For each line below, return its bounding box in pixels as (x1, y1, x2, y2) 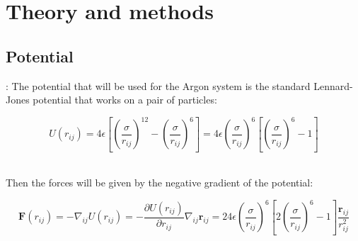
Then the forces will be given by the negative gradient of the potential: (6, 175, 313, 190)
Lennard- (313, 78, 353, 93)
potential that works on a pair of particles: (33, 92, 217, 107)
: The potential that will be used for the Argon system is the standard (6, 78, 311, 93)
